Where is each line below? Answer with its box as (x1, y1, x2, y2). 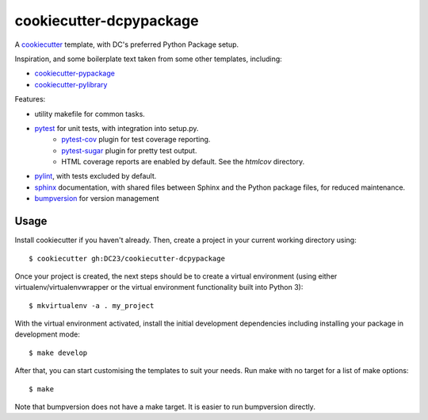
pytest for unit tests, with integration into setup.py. (34, 123, 199, 133)
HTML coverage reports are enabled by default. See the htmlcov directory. (61, 157, 305, 167)
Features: (14, 94, 46, 104)
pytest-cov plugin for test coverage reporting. (61, 135, 211, 144)
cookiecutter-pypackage (34, 68, 115, 79)
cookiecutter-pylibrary (34, 79, 108, 89)
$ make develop (29, 348, 88, 357)
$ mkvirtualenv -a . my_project (29, 301, 155, 310)
